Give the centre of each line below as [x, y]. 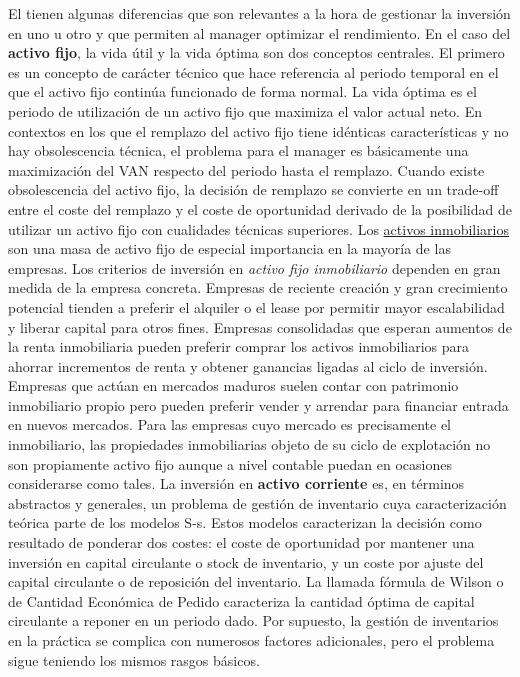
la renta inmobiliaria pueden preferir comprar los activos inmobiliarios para [239, 346]
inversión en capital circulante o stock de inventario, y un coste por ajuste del [246, 561]
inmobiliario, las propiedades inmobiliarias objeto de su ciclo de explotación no [249, 444]
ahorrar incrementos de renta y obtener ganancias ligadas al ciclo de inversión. [248, 365]
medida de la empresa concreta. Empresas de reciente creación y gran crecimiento [258, 287]
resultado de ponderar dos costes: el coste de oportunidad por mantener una [241, 542]
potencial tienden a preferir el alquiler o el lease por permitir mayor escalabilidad [256, 306]
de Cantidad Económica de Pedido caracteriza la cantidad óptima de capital [241, 600]
